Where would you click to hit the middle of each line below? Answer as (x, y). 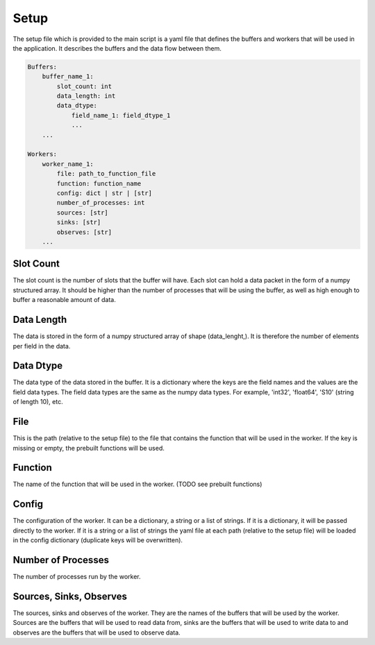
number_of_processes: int (101, 203)
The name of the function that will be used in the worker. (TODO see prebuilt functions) (137, 484)
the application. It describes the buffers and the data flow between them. (117, 48)
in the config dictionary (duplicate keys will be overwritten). (98, 540)
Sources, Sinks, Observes (70, 596)
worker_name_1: (68, 164)
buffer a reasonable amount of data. (64, 300)
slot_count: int (84, 86)
